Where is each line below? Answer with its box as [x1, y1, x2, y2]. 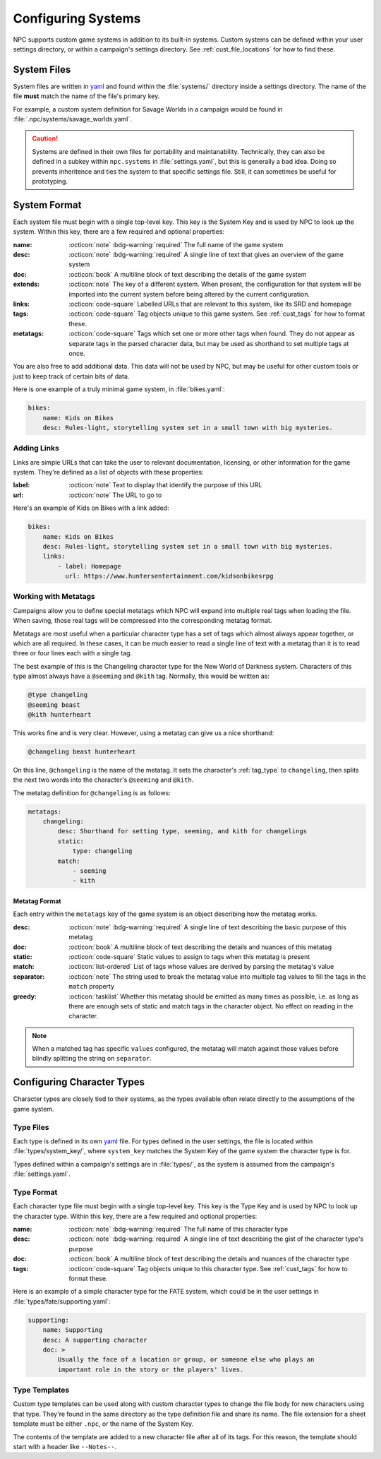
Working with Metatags [13, 592, 95, 602]
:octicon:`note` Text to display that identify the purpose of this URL [68, 481, 262, 489]
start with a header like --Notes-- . [13, 1442, 116, 1451]
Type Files [13, 1122, 49, 1132]
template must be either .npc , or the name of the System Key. [13, 1419, 194, 1428]
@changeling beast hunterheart [28, 747, 137, 756]
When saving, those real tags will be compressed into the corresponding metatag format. [13, 617, 272, 625]
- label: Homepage [57, 562, 121, 570]
